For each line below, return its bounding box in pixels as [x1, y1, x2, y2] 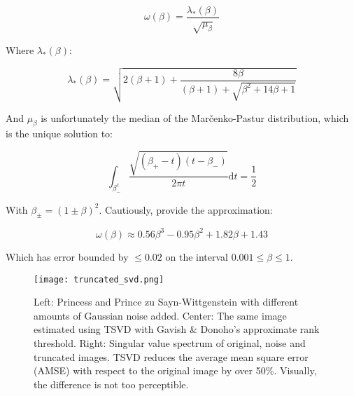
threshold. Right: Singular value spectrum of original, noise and [34, 336, 306, 350]
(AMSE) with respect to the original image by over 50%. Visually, [34, 363, 317, 378]
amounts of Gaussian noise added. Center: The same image [34, 308, 287, 322]
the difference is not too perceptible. [34, 376, 189, 391]
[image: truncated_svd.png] [34, 274, 164, 285]
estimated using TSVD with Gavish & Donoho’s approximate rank [34, 322, 320, 336]
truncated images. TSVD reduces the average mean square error [34, 349, 309, 364]
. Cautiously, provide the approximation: [99, 202, 273, 217]
